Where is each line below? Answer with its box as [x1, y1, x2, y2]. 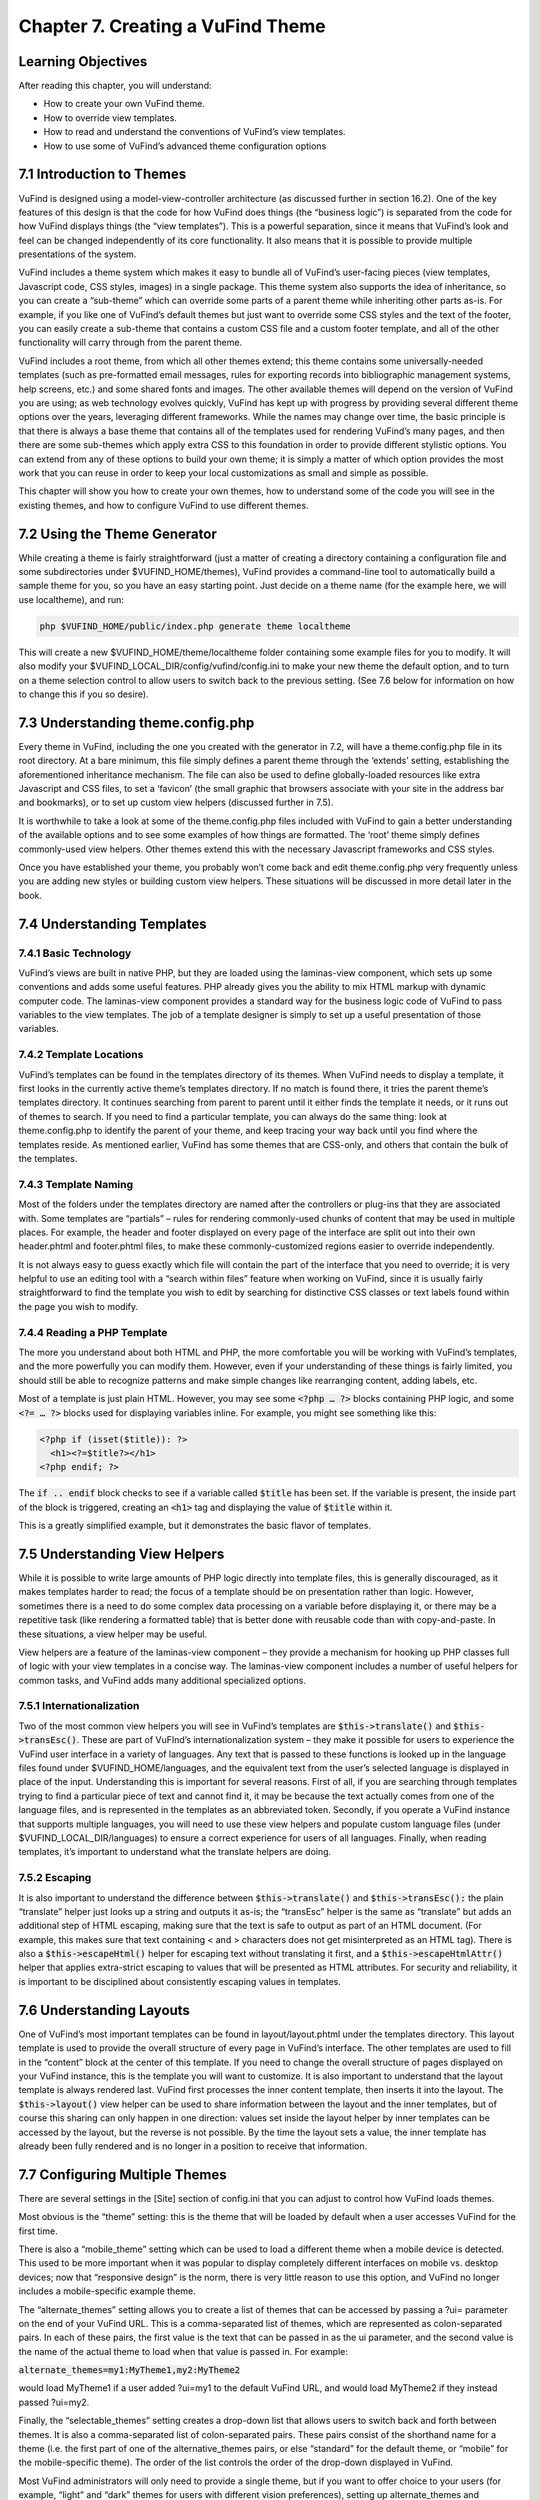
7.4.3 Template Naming [18, 1177, 134, 1191]
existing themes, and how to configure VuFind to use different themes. [18, 499, 309, 511]
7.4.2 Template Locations [18, 1048, 144, 1062]
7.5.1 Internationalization [18, 1699, 140, 1713]
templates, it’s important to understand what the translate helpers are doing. [18, 1846, 332, 1858]
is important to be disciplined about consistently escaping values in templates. [18, 1975, 342, 1987]
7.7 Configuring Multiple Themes [18, 2166, 227, 2183]
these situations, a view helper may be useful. [18, 1628, 208, 1640]
